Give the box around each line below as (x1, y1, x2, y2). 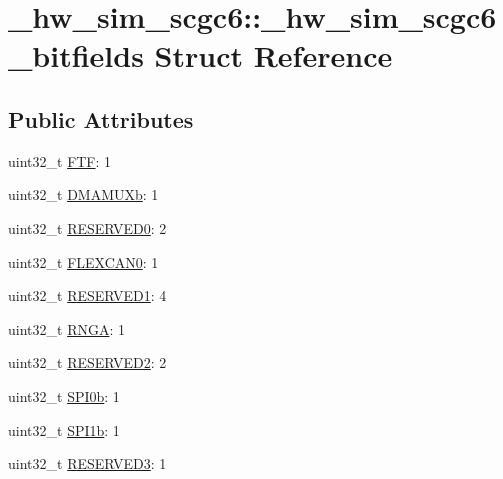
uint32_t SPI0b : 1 (8, 385, 120, 406)
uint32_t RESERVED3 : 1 (8, 453, 167, 474)
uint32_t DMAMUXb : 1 (8, 184, 159, 205)
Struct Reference (154, 35, 393, 76)
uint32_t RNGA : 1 (8, 318, 125, 339)
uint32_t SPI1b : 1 (8, 419, 120, 440)
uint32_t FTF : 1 (8, 150, 112, 171)
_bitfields (8, 35, 144, 76)
